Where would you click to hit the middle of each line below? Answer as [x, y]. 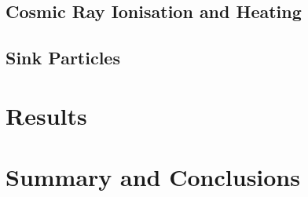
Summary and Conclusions [153, 177]
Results [46, 115]
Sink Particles [63, 58]
